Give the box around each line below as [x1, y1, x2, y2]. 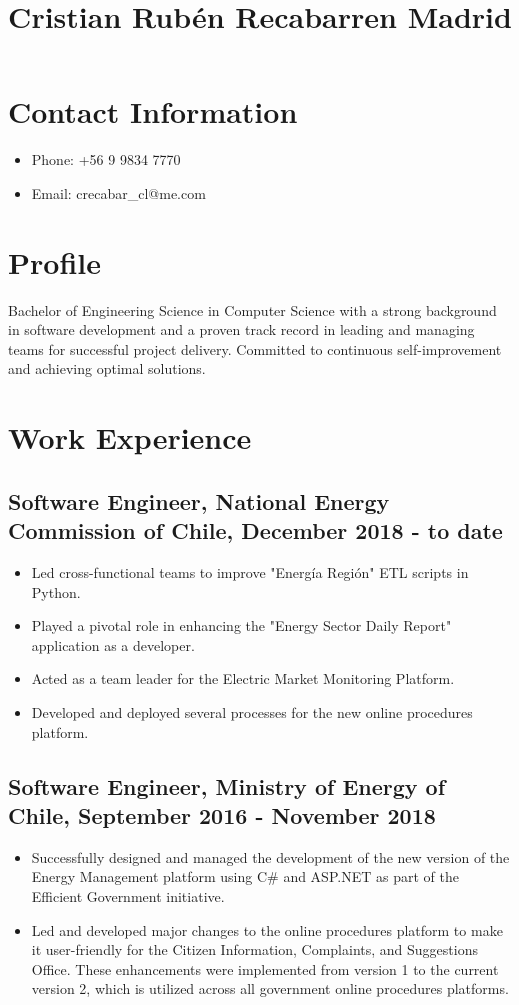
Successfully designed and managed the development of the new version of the [31, 846, 510, 867]
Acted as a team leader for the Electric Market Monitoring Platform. [31, 668, 455, 689]
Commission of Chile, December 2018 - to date [8, 515, 503, 546]
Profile [8, 241, 101, 282]
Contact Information [8, 91, 298, 132]
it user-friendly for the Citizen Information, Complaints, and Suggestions [31, 939, 478, 960]
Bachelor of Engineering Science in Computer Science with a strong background [8, 299, 497, 320]
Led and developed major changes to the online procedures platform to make [31, 919, 503, 940]
